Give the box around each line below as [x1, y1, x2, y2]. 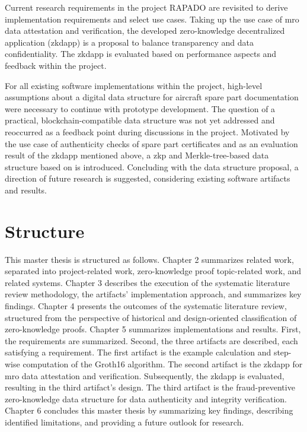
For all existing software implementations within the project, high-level [5, 79, 263, 91]
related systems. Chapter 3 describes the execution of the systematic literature [5, 276, 290, 288]
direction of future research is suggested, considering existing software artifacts [5, 172, 290, 185]
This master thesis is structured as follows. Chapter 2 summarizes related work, [5, 253, 294, 265]
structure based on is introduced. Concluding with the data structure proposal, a [5, 160, 299, 173]
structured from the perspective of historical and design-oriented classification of [5, 311, 297, 323]
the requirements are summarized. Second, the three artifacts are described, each [5, 334, 298, 347]
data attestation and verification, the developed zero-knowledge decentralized [5, 24, 285, 37]
